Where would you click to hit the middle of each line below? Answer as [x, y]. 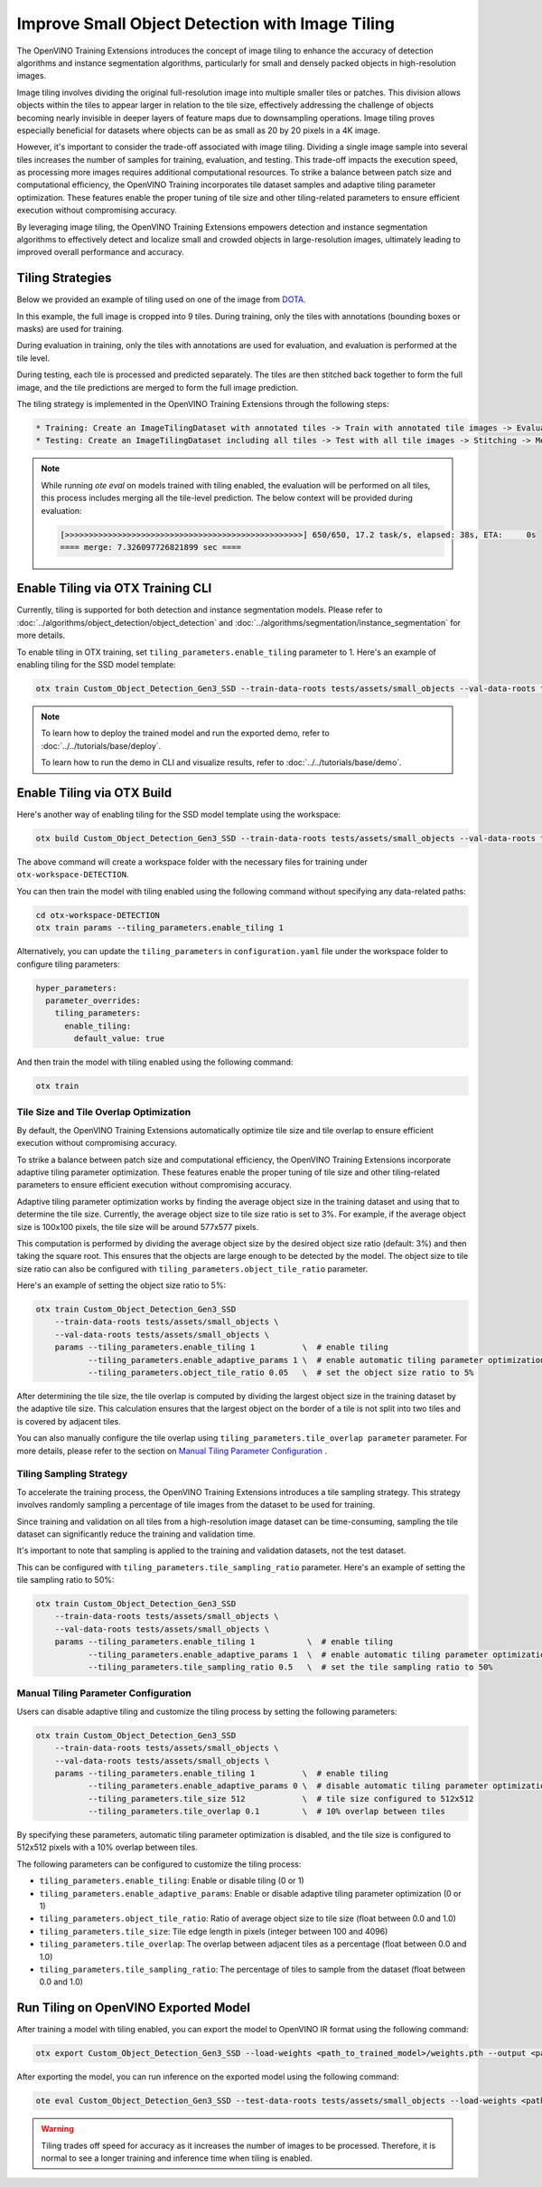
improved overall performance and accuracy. [100, 252]
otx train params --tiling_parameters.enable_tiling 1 [159, 928]
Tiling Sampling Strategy [72, 1474]
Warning [57, 2129]
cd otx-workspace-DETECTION [98, 915]
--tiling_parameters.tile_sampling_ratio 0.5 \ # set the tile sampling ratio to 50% [290, 1667]
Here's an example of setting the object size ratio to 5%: [121, 1285]
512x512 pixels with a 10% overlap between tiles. [107, 1847]
